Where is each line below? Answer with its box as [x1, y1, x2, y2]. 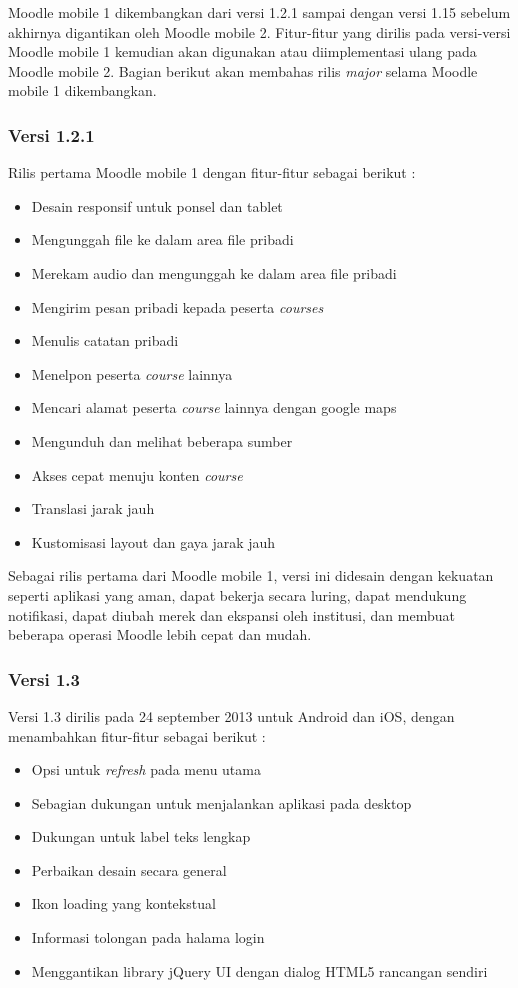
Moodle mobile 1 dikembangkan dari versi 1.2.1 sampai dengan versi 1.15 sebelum [8, 2, 511, 22]
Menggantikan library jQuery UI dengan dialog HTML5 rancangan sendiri [31, 960, 488, 981]
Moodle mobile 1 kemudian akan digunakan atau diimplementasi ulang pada [8, 41, 477, 62]
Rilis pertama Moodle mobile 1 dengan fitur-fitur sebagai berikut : [8, 162, 416, 183]
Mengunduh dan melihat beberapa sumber [31, 430, 293, 451]
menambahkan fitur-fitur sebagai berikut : [8, 725, 266, 746]
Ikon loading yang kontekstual [31, 893, 216, 914]
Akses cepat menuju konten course [31, 464, 243, 485]
